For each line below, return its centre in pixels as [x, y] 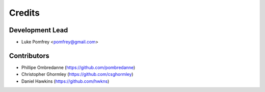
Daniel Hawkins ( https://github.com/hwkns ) [65, 81]
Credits [25, 13]
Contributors [29, 56]
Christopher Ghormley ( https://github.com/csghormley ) [77, 74]
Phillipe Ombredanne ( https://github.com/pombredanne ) [78, 67]
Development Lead [39, 30]
